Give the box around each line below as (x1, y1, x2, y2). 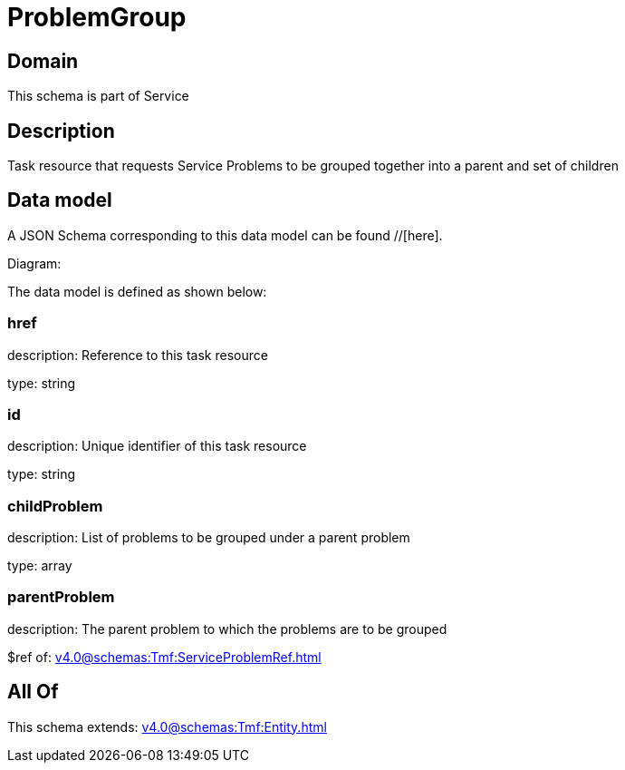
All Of (7, 680, 59, 704)
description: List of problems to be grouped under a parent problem (7, 530, 410, 546)
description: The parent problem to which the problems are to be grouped (7, 620, 447, 637)
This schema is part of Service (7, 88, 189, 104)
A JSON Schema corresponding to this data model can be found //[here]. (7, 227, 443, 243)
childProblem (7, 496, 103, 515)
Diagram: (7, 255, 62, 271)
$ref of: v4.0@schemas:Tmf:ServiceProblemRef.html (7, 648, 322, 665)
